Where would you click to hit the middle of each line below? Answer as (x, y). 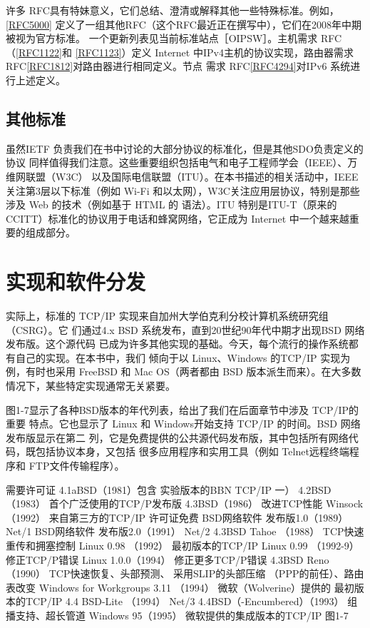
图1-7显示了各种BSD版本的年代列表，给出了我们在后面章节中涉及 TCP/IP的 (183, 409)
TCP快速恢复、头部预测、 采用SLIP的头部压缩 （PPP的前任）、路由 (206, 573)
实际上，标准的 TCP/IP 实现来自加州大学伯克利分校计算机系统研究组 (167, 316)
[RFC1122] (39, 52)
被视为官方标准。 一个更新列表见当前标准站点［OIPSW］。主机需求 (162, 38)
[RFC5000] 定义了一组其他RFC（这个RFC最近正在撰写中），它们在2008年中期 (184, 24)
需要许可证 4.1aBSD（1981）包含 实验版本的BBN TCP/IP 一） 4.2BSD (169, 489)
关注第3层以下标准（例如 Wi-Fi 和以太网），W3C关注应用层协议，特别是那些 (183, 190)
